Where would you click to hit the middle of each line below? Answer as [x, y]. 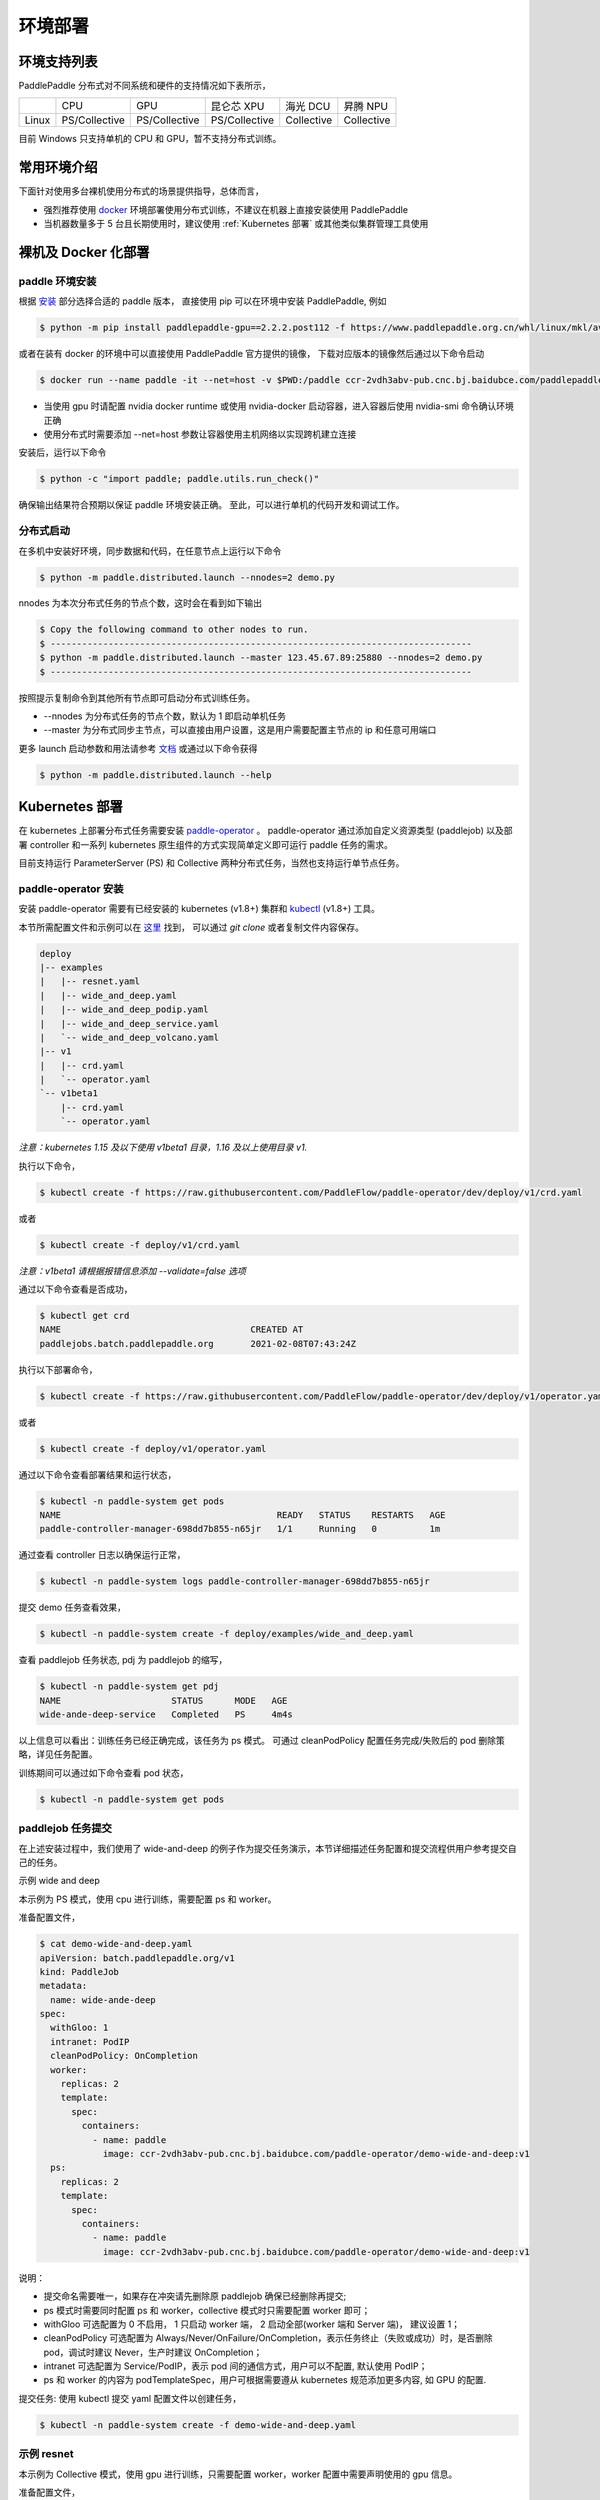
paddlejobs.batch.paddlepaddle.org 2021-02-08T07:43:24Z [198, 1343]
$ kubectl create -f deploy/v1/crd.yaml [139, 1244]
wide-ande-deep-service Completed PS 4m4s [166, 1714]
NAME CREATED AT [171, 1329]
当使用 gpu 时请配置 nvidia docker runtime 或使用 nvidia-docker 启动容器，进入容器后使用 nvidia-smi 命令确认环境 [278, 406]
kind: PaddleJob [79, 1971]
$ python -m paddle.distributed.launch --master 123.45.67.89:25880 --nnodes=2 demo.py [261, 658]
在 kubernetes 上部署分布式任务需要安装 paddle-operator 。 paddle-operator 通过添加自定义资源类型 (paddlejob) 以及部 [266, 831]
